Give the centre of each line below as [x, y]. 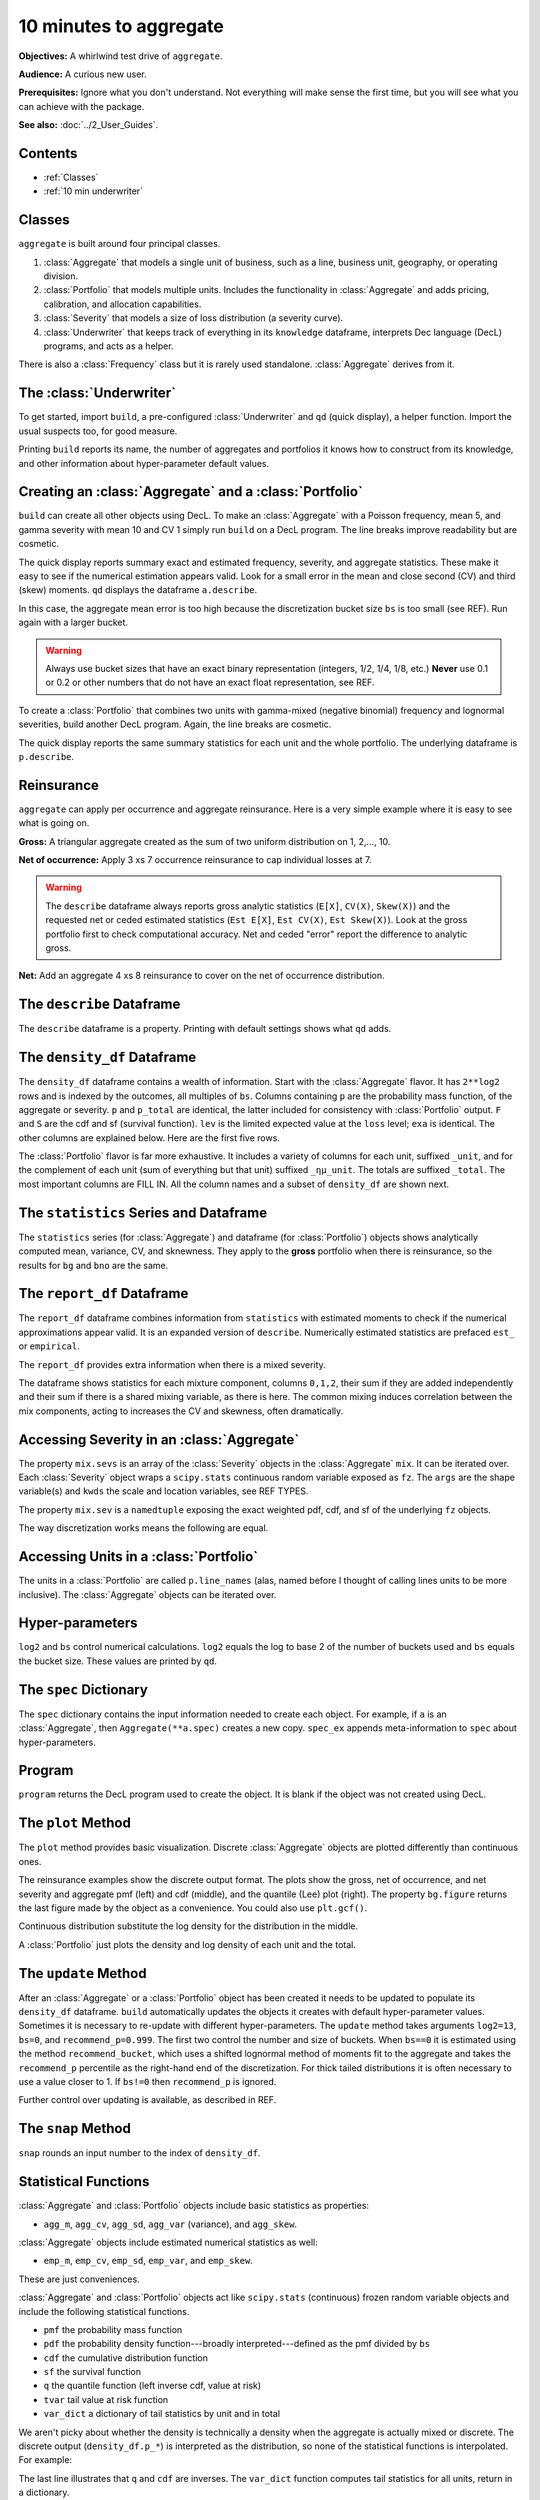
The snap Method [75, 2128]
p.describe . [46, 756]
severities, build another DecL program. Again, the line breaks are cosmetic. [175, 724]
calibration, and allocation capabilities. [122, 304]
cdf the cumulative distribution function [126, 2357]
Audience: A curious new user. [82, 74]
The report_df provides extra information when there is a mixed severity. [172, 1364]
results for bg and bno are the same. [93, 1265]
